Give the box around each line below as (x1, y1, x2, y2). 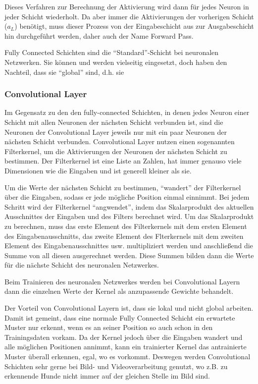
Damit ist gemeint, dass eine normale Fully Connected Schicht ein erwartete (4, 312, 235, 323)
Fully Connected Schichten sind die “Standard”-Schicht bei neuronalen (4, 47, 219, 57)
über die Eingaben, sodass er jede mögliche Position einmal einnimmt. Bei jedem (4, 192, 250, 202)
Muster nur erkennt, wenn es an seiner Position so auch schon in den (4, 322, 213, 332)
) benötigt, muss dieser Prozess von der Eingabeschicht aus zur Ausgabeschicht (14, 21, 254, 31)
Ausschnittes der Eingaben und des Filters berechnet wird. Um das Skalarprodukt (4, 211, 254, 221)
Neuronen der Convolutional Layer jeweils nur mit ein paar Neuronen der (4, 126, 227, 137)
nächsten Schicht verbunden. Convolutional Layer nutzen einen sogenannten (4, 136, 235, 147)
